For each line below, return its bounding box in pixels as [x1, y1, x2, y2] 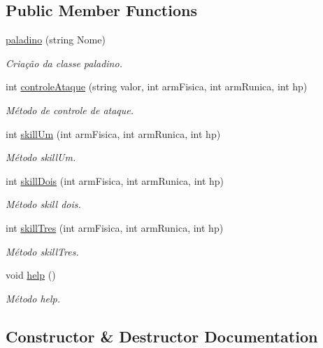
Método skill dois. [6, 197, 81, 211]
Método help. [6, 291, 61, 305]
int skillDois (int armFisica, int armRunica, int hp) [6, 173, 224, 188]
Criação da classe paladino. [6, 55, 122, 70]
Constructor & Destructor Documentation [6, 325, 318, 347]
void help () [6, 267, 56, 282]
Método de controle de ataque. [6, 102, 134, 117]
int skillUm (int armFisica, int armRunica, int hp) [6, 126, 221, 141]
